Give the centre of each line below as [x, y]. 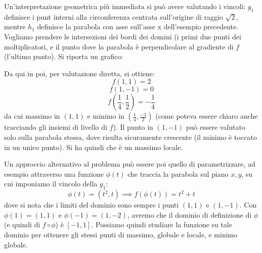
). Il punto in [133, 127]
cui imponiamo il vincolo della [51, 184]
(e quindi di [22, 224]
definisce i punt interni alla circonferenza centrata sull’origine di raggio [114, 16]
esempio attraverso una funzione [54, 173]
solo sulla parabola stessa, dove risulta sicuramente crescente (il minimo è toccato [130, 137]
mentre [15, 27]
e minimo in [106, 116]
